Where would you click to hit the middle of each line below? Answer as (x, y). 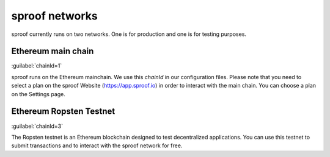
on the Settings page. (38, 94)
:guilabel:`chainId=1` (37, 66)
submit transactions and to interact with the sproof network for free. (97, 145)
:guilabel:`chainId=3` (37, 126)
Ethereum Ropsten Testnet (63, 112)
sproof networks (54, 16)
